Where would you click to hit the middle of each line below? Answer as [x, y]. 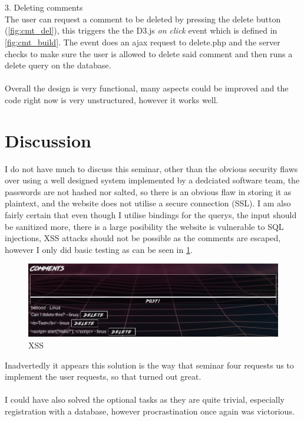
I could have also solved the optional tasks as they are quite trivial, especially [145, 399]
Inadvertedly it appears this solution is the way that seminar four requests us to [149, 365]
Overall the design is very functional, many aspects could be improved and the [147, 88]
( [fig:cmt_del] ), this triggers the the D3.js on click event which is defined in [141, 30]
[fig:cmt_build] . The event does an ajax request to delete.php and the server [143, 42]
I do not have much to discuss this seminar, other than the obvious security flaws [151, 168]
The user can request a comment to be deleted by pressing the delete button [143, 19]
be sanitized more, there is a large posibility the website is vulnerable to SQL [144, 226]
